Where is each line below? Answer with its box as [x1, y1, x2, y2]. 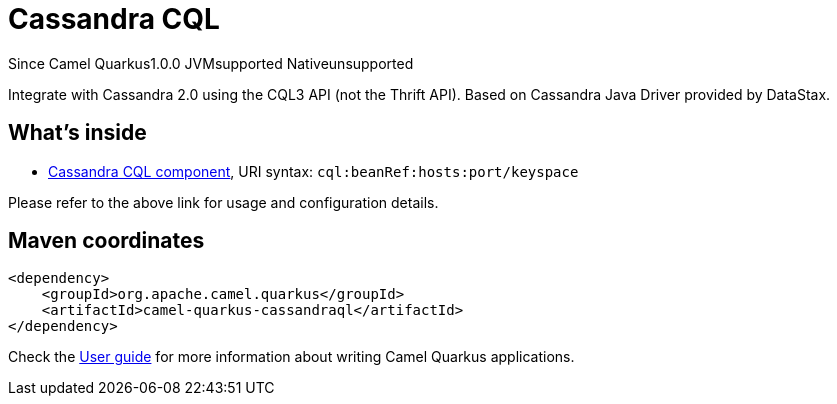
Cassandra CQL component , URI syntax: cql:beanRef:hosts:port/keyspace [48, 162, 579, 180]
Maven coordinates [8, 228, 205, 254]
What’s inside [8, 120, 147, 146]
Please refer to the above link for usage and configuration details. [8, 193, 439, 211]
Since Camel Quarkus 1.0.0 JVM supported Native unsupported [8, 54, 414, 72]
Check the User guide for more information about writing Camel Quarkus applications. [8, 348, 575, 366]
